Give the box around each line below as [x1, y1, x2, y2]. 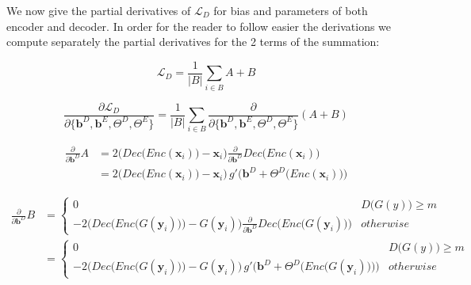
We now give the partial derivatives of [6, 2, 191, 18]
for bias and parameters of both [213, 2, 368, 18]
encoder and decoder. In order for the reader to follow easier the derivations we [6, 17, 392, 34]
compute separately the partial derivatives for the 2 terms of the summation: [6, 33, 380, 50]
